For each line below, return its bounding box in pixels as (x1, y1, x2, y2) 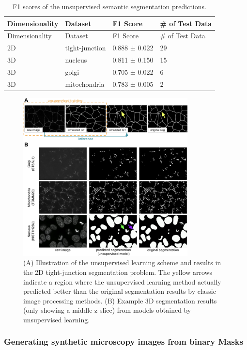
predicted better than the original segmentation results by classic (23, 286, 216, 296)
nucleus (65, 55, 87, 65)
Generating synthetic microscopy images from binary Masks (4, 335, 244, 347)
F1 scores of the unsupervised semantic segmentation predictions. (13, 1, 206, 11)
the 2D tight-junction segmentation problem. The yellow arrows (23, 267, 213, 277)
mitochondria (65, 79, 105, 89)
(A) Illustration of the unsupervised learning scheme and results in (23, 257, 221, 268)
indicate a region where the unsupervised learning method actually (23, 276, 221, 286)
